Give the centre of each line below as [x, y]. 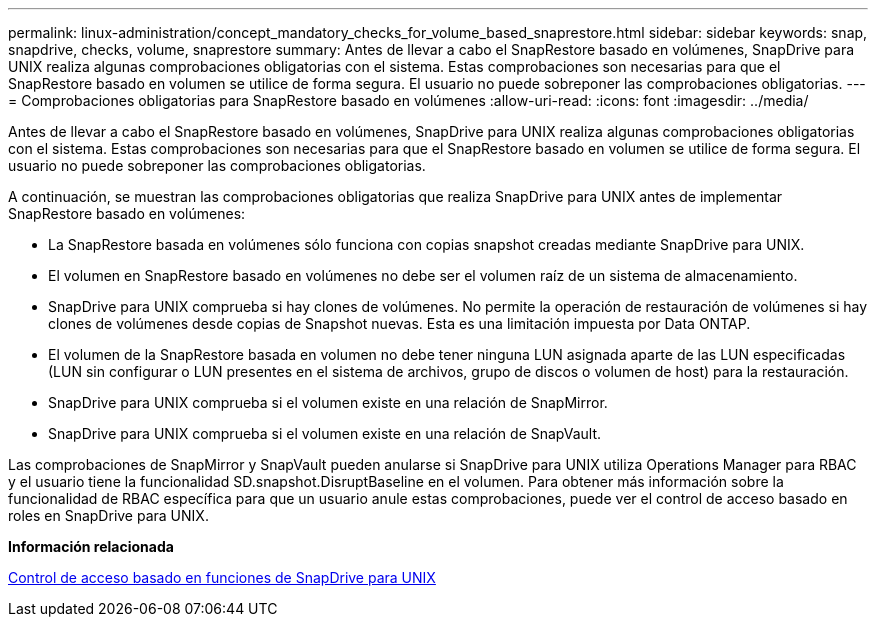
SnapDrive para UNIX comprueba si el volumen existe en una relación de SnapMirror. [328, 402]
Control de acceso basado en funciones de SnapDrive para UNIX [222, 577]
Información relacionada [91, 546]
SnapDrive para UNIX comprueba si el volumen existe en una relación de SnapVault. [325, 433]
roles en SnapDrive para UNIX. [108, 515]
